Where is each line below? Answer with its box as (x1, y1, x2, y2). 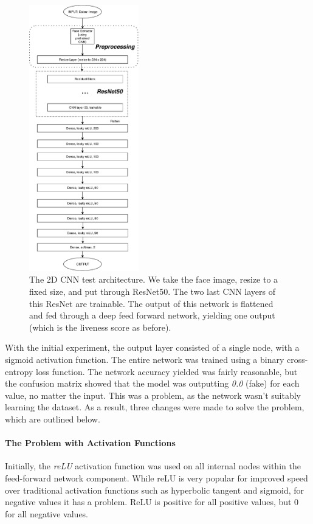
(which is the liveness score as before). (29, 320, 171, 333)
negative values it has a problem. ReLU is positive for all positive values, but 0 (5, 495, 299, 508)
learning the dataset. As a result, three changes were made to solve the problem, (5, 401, 304, 413)
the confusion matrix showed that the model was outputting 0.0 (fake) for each (5, 377, 300, 390)
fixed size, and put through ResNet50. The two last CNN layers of (29, 285, 275, 297)
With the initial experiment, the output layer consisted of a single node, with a (5, 341, 300, 354)
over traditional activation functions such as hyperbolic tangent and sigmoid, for (5, 483, 304, 496)
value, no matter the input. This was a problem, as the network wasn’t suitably (5, 388, 301, 401)
